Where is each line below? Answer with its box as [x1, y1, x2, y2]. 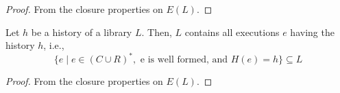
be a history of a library [31, 24, 132, 39]
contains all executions [184, 24, 280, 39]
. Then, [141, 24, 172, 39]
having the [290, 24, 335, 39]
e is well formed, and [140, 55, 228, 65]
